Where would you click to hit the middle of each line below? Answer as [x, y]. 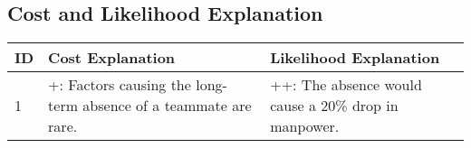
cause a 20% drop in [334, 106]
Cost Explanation [112, 58]
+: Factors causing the [120, 85]
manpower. [305, 126]
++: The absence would [346, 85]
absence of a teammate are [167, 106]
